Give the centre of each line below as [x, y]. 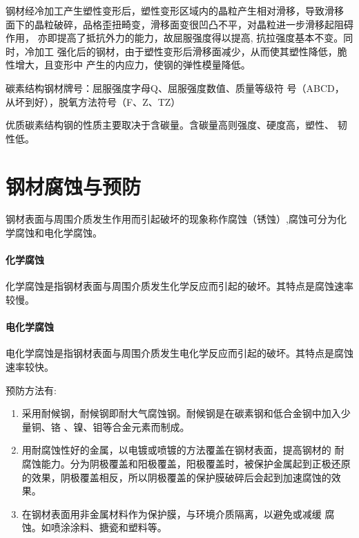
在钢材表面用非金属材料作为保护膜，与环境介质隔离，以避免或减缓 [172, 513]
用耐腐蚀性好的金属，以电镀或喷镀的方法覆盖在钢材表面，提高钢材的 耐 [183, 450]
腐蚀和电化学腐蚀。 [58, 233]
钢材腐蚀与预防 [74, 186]
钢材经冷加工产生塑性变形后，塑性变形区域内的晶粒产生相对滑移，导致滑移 [175, 10]
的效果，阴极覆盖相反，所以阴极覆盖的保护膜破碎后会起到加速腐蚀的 [176, 477]
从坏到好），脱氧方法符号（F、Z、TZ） [93, 101]
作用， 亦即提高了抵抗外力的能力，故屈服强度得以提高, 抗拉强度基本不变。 [175, 38]
